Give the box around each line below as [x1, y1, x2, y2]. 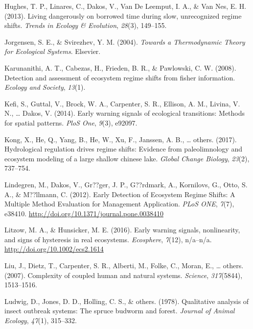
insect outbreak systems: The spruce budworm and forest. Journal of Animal [4, 305, 235, 316]
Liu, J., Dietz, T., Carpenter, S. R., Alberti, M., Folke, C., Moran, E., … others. [4, 260, 244, 271]
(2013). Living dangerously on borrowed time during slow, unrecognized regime [4, 10, 242, 21]
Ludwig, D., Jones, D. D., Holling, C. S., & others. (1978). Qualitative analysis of [4, 296, 249, 306]
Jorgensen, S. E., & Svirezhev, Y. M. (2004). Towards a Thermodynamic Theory [4, 36, 245, 47]
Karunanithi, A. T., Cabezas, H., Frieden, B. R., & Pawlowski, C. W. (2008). [4, 62, 236, 73]
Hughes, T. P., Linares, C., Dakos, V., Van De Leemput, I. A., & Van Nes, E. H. [4, 1, 247, 11]
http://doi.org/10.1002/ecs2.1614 [4, 244, 104, 254]
